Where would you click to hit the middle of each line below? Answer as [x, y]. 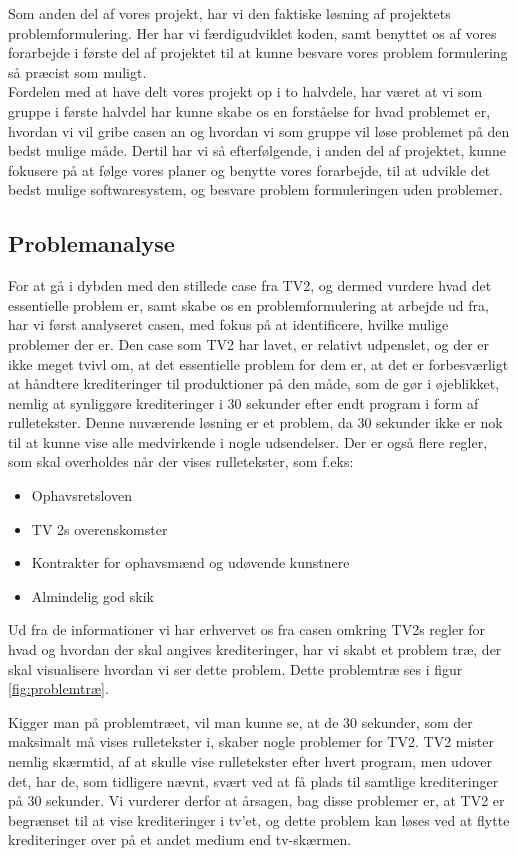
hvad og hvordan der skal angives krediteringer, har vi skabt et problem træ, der [255, 649]
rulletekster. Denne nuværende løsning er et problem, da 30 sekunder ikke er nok [255, 422]
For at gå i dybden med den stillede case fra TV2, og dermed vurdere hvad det [250, 285]
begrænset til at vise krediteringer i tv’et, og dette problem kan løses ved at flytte [259, 819]
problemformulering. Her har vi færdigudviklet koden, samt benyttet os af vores [252, 32]
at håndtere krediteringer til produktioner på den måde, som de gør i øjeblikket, [254, 383]
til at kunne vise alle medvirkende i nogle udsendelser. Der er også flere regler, [248, 441]
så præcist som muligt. [77, 71]
